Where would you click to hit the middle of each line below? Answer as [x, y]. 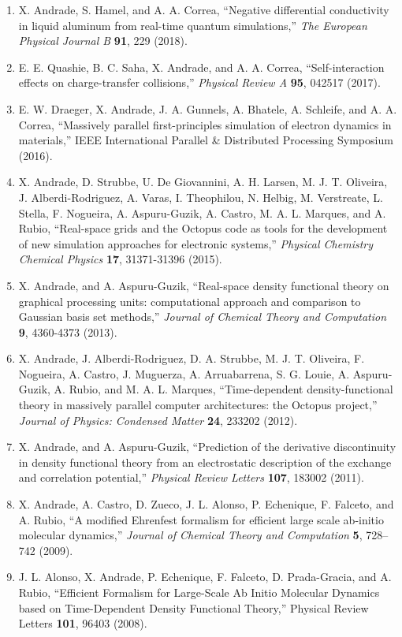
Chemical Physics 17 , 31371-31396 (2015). [120, 259]
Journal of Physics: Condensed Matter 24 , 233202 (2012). [158, 420]
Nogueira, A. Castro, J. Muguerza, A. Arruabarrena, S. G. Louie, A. [184, 373]
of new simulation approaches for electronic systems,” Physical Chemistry [196, 243]
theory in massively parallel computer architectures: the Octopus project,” [198, 405]
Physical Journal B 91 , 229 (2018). [103, 41]
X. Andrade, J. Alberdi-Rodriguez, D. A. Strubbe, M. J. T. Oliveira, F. [192, 358]
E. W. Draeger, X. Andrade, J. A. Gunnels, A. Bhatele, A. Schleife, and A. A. [208, 108]
